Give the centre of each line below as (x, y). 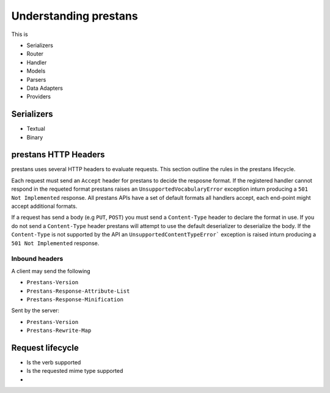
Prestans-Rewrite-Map (59, 331)
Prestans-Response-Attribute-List (78, 291)
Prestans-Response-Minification (75, 299)
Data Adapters (45, 88)
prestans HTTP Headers (58, 155)
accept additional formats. (44, 206)
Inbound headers (37, 259)
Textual (36, 129)
